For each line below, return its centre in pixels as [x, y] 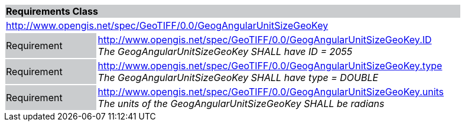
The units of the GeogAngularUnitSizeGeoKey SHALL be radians [241, 104]
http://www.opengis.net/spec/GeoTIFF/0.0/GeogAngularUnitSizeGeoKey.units [271, 92]
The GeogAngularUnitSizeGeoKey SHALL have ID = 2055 [225, 51]
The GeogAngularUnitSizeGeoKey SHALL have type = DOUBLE [238, 77]
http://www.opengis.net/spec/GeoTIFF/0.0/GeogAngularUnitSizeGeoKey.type [270, 66]
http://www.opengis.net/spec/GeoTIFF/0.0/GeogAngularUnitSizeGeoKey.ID [265, 40]
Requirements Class [52, 11]
